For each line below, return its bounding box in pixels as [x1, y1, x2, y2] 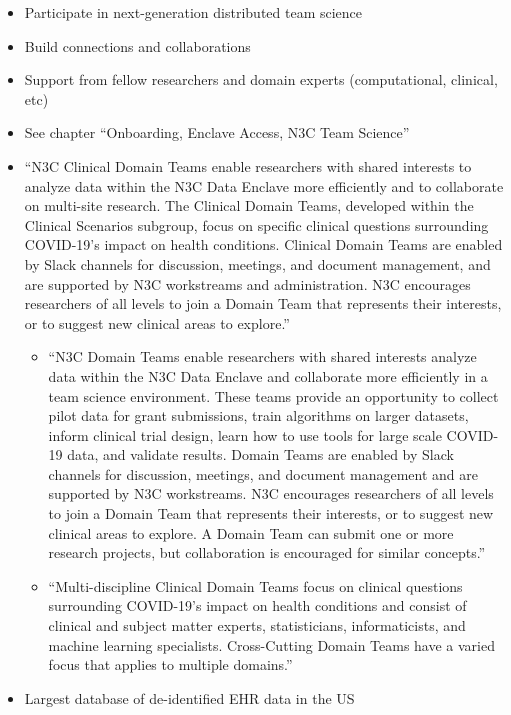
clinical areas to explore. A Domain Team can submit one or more [48, 522, 454, 543]
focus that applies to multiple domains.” [48, 654, 293, 675]
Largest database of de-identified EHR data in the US [24, 687, 355, 708]
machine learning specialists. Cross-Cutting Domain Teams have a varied [48, 634, 495, 655]
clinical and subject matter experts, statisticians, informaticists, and [48, 615, 466, 636]
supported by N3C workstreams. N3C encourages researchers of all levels [48, 483, 494, 504]
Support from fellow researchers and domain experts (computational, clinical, [24, 69, 498, 90]
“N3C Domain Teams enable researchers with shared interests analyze [48, 346, 477, 367]
